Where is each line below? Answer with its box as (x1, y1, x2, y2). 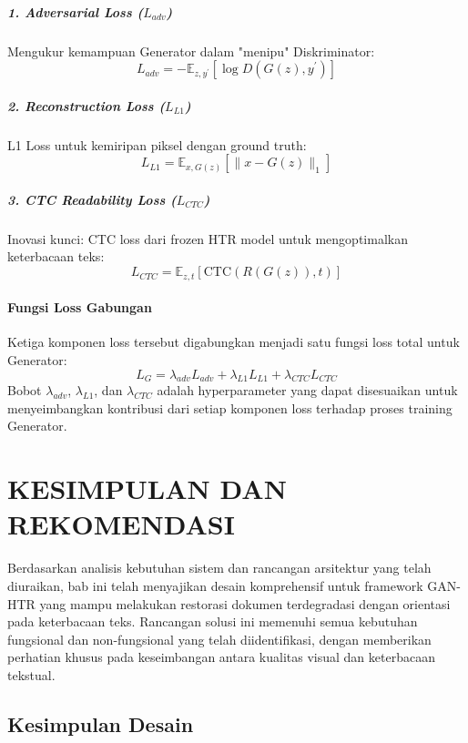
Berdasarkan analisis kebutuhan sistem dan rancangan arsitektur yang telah (7, 558, 432, 577)
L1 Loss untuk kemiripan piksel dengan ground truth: (7, 135, 307, 154)
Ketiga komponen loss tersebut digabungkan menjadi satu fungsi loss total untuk (7, 332, 460, 351)
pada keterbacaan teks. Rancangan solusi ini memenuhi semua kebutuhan (7, 612, 418, 631)
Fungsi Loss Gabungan (7, 298, 152, 317)
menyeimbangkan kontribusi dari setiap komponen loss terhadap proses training (7, 398, 453, 417)
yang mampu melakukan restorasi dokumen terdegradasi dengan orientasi (39, 594, 451, 613)
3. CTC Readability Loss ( (7, 189, 177, 209)
